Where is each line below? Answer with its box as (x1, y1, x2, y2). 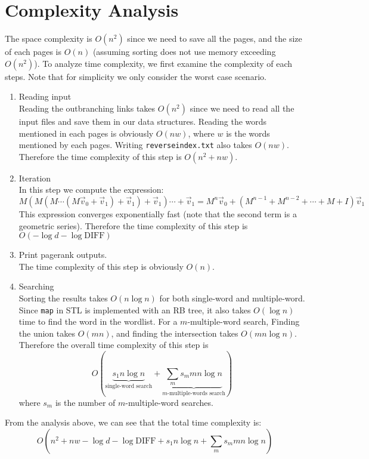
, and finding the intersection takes (111, 326, 238, 339)
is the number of (55, 396, 116, 408)
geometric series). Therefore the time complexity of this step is (18, 219, 248, 232)
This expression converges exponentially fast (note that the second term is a (18, 207, 297, 220)
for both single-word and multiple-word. (159, 291, 305, 304)
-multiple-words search (167, 390, 225, 397)
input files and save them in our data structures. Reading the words (18, 115, 267, 127)
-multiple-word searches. (125, 396, 213, 408)
